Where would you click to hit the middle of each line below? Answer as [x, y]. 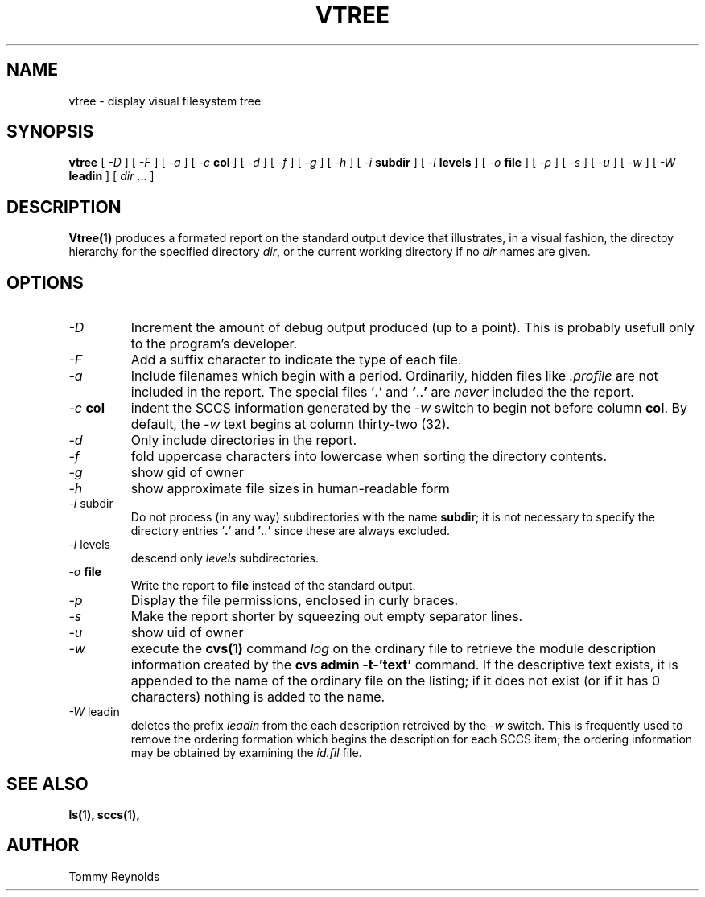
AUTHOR [43, 846]
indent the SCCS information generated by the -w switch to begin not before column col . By [409, 408]
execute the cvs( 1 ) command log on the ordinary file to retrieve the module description [394, 649]
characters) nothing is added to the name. [258, 697]
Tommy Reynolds [114, 876]
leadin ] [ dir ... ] [111, 176]
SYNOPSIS [50, 132]
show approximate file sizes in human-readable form [290, 489]
